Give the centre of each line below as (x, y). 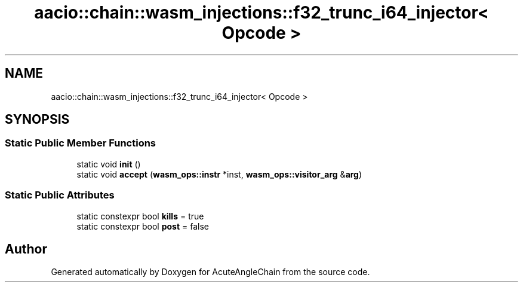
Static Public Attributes (60, 195)
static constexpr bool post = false (143, 226)
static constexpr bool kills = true (140, 216)
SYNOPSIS (37, 120)
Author (26, 249)
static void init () (109, 164)
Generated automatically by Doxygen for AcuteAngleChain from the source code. (210, 272)
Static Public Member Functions (81, 143)
